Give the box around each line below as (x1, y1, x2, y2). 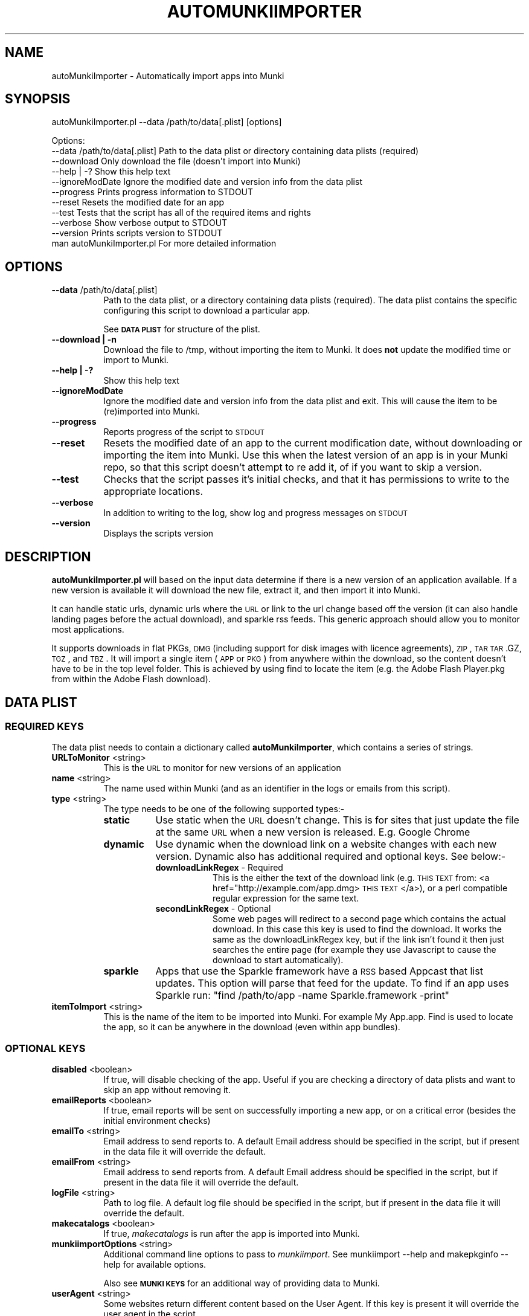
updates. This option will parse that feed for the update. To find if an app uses (155, 977, 509, 990)
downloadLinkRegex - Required (155, 862, 283, 873)
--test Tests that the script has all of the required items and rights (51, 207, 311, 218)
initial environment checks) (103, 1115, 211, 1126)
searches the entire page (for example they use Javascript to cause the (213, 944, 496, 955)
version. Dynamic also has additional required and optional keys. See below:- (155, 850, 506, 863)
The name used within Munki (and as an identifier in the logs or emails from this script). (103, 783, 450, 794)
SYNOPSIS (5, 91, 71, 107)
